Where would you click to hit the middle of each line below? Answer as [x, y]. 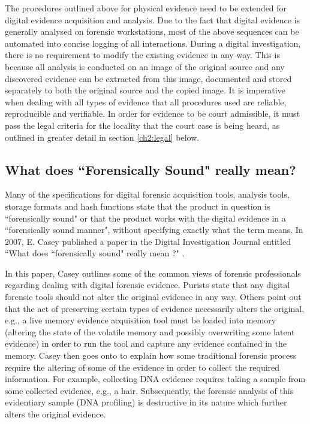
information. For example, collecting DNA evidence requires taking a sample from [155, 379]
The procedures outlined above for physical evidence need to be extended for [146, 8]
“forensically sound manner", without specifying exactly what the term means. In [154, 230]
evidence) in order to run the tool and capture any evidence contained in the [146, 343]
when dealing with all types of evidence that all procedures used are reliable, [146, 102]
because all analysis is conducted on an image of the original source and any [145, 66]
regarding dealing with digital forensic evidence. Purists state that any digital [148, 285]
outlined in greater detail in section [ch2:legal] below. [102, 137]
